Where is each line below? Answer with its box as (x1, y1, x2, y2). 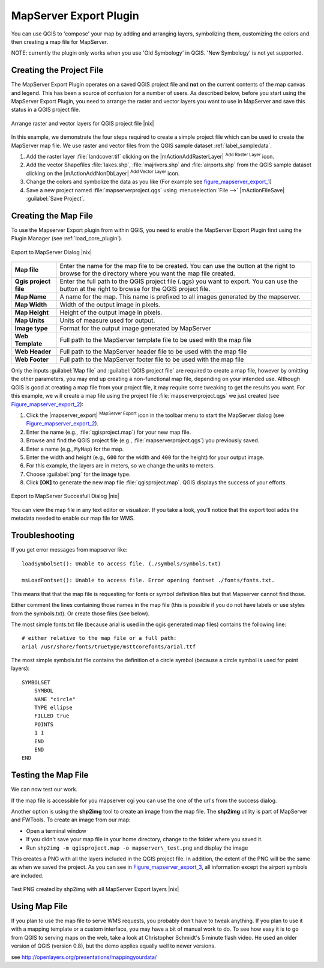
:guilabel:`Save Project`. (26, 195, 85, 202)
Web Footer (14, 355, 49, 364)
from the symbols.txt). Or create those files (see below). (11, 610, 150, 617)
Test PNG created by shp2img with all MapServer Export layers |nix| (11, 886, 179, 893)
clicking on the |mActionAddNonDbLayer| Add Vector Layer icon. (26, 169, 180, 177)
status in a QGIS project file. (11, 106, 80, 114)
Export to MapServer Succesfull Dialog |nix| (11, 493, 119, 500)
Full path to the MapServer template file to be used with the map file (59, 336, 252, 344)
